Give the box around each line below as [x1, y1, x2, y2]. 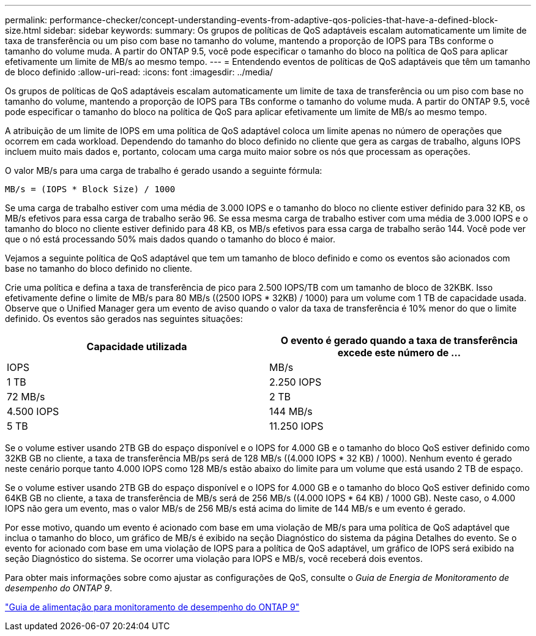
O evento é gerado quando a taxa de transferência [280, 334, 518, 346]
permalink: [5, 15, 48, 25]
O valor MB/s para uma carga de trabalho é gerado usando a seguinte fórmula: [5, 165, 322, 176]
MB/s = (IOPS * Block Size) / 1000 [5, 184, 176, 194]
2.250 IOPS [269, 376, 322, 388]
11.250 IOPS [269, 420, 324, 432]
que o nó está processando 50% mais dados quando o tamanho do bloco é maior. [5, 234, 336, 244]
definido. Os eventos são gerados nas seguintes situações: [5, 313, 243, 324]
